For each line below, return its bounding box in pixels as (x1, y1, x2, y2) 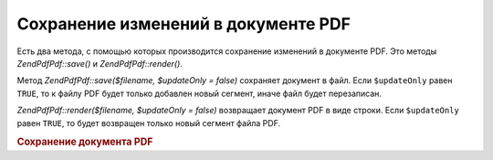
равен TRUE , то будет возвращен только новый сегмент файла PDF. (16, 117, 281, 128)
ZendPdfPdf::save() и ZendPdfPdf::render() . (16, 58, 183, 69)
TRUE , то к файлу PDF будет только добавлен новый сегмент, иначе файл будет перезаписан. (16, 88, 383, 99)
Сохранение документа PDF (16, 135, 153, 148)
